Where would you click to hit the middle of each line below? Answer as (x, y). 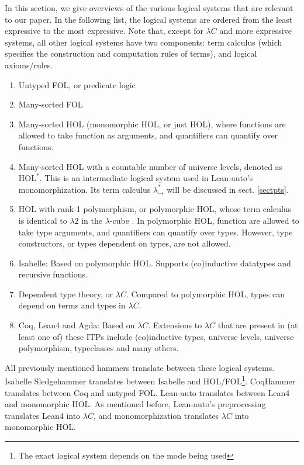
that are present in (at (258, 325)
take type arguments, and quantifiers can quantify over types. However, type (156, 232)
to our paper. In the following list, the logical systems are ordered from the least (149, 19)
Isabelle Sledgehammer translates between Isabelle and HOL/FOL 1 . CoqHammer (150, 380)
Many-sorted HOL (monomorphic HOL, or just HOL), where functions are (152, 124)
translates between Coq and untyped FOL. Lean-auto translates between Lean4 (147, 392)
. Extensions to (175, 325)
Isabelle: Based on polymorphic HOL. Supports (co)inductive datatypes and (155, 263)
